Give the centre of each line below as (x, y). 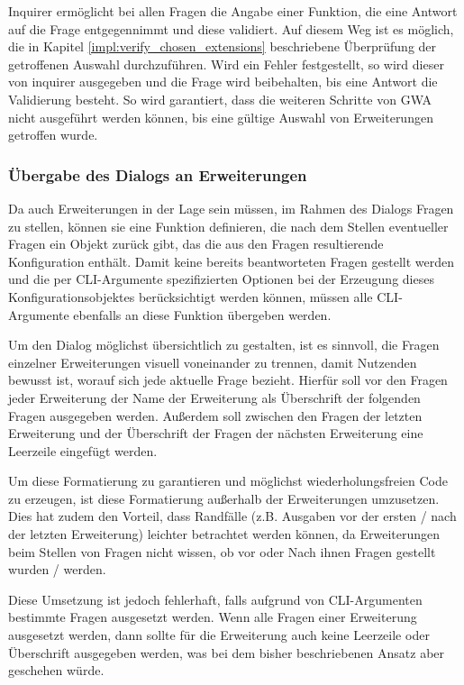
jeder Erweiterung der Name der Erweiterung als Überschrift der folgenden (214, 397)
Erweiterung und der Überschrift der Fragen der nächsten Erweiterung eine (216, 433)
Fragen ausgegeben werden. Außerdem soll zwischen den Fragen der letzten (215, 415)
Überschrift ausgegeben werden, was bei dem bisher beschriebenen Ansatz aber (227, 652)
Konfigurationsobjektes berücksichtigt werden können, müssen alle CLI (204, 296)
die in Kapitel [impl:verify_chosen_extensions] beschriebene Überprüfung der (223, 46)
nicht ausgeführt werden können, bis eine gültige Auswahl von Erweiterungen (221, 117)
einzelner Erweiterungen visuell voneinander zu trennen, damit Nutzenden (213, 362)
